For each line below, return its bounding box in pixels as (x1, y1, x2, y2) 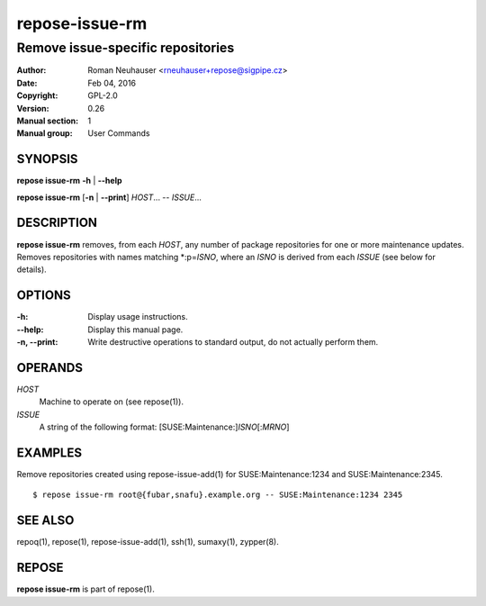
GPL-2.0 (87, 90, 119, 101)
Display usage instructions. (87, 312, 188, 322)
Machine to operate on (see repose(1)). (39, 396, 184, 407)
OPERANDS (16, 360, 83, 375)
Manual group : (16, 128, 73, 139)
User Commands (87, 128, 150, 139)
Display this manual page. (87, 324, 184, 335)
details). (16, 264, 47, 275)
